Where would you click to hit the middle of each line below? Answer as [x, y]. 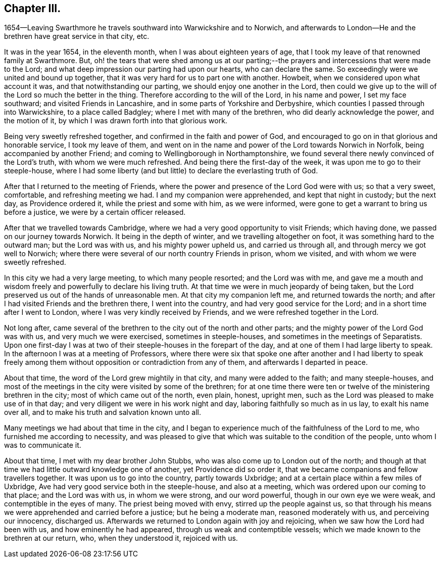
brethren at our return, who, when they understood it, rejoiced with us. [121, 538]
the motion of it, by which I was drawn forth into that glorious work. [116, 121]
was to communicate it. [43, 445]
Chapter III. [33, 8]
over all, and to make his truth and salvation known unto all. [103, 412]
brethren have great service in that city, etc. [77, 36]
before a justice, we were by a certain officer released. [95, 212]
